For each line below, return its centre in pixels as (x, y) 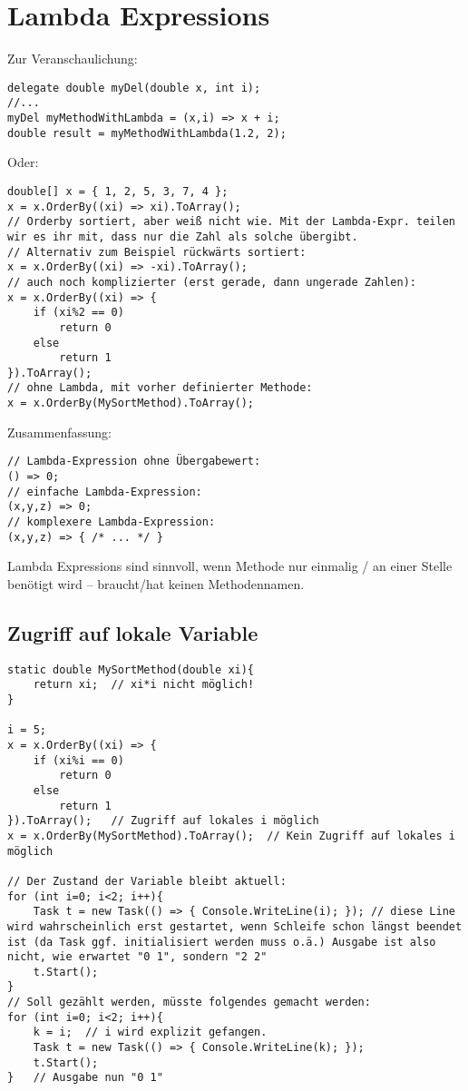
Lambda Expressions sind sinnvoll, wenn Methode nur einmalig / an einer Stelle (230, 566)
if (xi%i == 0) (78, 760)
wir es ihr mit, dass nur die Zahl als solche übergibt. (183, 236)
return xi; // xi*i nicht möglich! (144, 685)
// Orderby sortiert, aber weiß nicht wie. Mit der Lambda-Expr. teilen (231, 222)
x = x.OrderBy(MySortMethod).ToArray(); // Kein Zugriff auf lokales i (231, 835)
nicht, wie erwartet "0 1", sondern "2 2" (137, 957)
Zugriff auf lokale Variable (133, 632)
